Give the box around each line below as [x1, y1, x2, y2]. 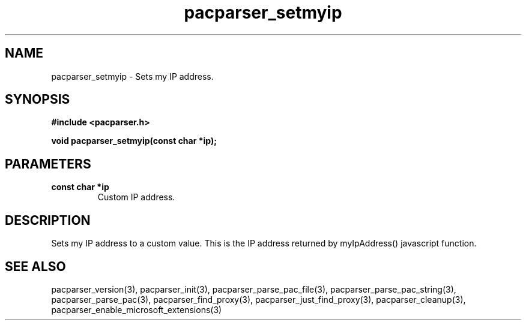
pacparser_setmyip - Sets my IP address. [51, 71, 214, 82]
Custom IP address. [97, 192, 175, 203]
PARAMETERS [5, 156, 91, 171]
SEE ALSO [5, 258, 66, 274]
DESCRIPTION [5, 212, 91, 228]
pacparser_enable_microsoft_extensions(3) [51, 304, 222, 315]
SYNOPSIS [5, 92, 70, 107]
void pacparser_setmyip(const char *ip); [51, 136, 217, 146]
